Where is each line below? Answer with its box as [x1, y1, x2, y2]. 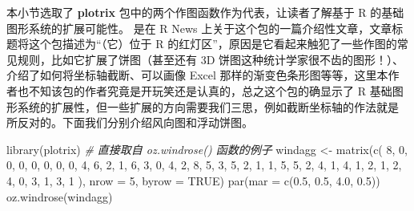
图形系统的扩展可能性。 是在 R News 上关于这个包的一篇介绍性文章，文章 [6, 19, 392, 36]
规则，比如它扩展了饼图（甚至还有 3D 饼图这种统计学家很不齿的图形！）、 [17, 51, 404, 67]
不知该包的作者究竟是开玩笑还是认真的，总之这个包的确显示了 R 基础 [28, 82, 392, 99]
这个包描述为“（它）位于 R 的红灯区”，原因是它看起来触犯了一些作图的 [28, 35, 397, 52]
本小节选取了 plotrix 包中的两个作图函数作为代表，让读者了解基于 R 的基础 [6, 4, 404, 20]
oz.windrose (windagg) [6, 188, 113, 205]
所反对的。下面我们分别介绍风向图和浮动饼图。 [6, 114, 253, 131]
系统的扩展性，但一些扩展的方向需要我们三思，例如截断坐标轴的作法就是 [17, 98, 399, 115]
